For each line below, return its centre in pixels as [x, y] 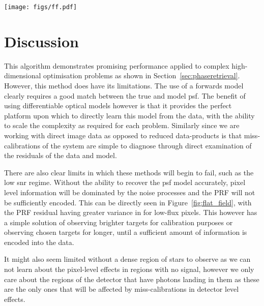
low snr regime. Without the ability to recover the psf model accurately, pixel [125, 182]
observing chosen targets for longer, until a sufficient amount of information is [126, 232]
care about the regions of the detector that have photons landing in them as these [132, 279]
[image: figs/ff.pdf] [41, 7]
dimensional [23, 75]
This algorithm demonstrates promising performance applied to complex [117, 65]
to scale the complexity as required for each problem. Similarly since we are [122, 125]
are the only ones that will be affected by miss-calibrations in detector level [122, 289]
